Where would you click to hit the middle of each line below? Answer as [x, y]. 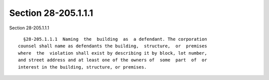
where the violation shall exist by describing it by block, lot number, [113, 53]
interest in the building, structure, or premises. [82, 67]
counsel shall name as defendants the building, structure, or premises [113, 46]
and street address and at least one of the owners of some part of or [113, 60]
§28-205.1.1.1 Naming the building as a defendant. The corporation [115, 39]
